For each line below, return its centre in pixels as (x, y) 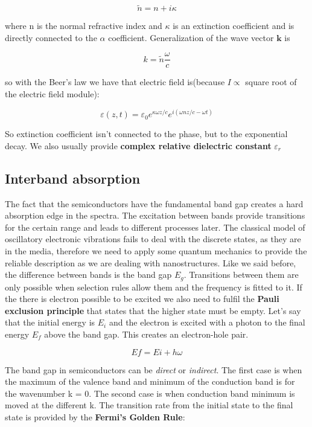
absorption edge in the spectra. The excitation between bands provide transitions (155, 215)
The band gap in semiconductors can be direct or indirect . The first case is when (154, 369)
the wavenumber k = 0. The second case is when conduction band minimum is (150, 393)
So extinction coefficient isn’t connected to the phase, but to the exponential (146, 134)
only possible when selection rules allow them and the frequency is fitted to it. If (154, 287)
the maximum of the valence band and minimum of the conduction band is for (150, 381)
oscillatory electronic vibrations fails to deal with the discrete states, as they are (153, 239)
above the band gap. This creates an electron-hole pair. (146, 334)
